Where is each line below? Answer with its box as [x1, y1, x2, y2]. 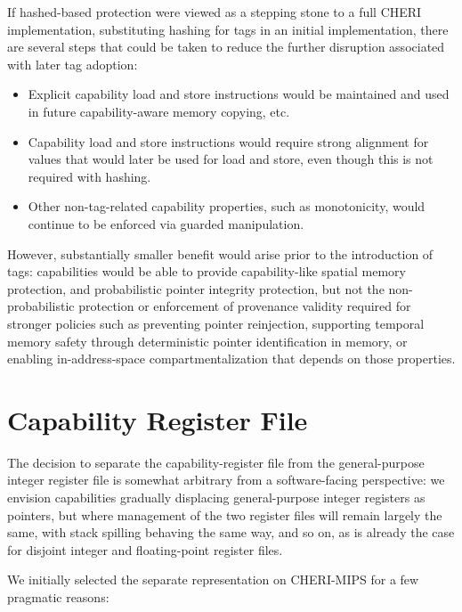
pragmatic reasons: [7, 587, 109, 606]
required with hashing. [28, 167, 151, 185]
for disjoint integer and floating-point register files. [7, 540, 283, 559]
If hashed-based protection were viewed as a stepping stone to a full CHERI [7, 3, 422, 20]
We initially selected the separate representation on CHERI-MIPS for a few [7, 570, 419, 589]
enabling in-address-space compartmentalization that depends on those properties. [7, 349, 456, 368]
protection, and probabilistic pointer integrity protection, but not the [7, 279, 385, 298]
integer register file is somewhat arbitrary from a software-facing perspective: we [7, 470, 445, 489]
